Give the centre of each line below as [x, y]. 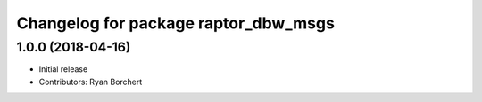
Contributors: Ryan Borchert [91, 82]
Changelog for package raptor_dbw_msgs [175, 23]
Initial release [63, 69]
